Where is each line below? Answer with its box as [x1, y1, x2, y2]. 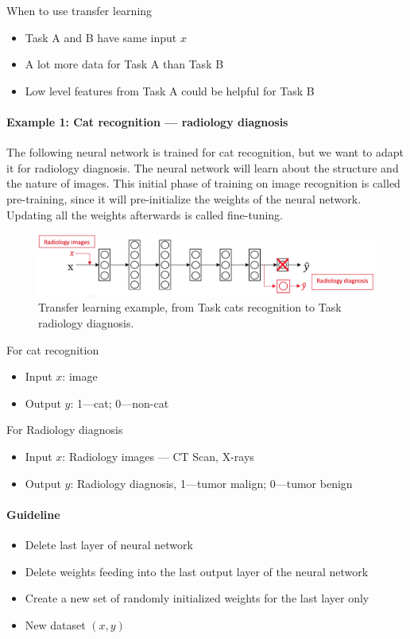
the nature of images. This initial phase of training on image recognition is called [6, 175, 400, 192]
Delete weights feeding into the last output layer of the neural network [25, 563, 369, 579]
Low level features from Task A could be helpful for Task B [25, 82, 315, 99]
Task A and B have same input [25, 29, 177, 45]
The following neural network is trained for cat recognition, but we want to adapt [6, 144, 404, 161]
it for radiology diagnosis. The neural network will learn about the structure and [6, 159, 399, 176]
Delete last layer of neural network [25, 536, 193, 553]
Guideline [6, 505, 60, 522]
